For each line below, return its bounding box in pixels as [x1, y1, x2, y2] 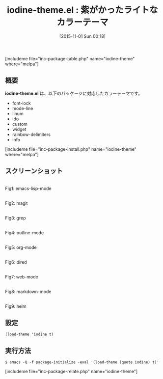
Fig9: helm [5, 303, 27, 309]
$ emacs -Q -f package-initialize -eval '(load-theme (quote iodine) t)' [5, 360, 160, 365]
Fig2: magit [5, 200, 28, 206]
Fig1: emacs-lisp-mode [5, 185, 52, 191]
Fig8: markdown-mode [5, 288, 52, 295]
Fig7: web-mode [5, 273, 38, 280]
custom [12, 121, 28, 127]
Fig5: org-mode [5, 244, 37, 250]
